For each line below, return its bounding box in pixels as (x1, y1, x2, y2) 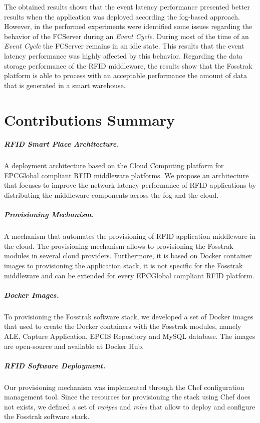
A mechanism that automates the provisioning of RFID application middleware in (4, 231, 256, 241)
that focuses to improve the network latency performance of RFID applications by (4, 180, 256, 190)
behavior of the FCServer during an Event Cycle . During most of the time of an (4, 31, 249, 41)
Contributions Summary (4, 109, 175, 130)
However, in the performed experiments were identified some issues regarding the (4, 21, 252, 32)
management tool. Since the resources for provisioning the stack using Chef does (4, 391, 250, 402)
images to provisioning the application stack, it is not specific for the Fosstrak (4, 260, 243, 270)
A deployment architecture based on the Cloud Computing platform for (4, 160, 224, 171)
